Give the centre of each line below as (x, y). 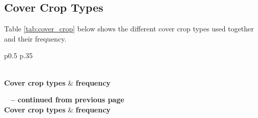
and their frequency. (35, 38)
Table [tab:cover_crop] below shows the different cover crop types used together (129, 29)
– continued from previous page (68, 100)
